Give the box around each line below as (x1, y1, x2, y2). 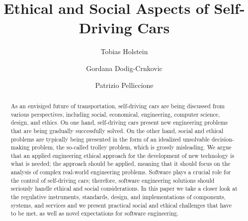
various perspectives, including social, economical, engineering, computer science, (10, 110, 220, 118)
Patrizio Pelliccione (95, 79, 154, 90)
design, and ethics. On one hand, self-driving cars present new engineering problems (10, 118, 228, 127)
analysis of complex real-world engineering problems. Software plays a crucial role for (10, 168, 231, 176)
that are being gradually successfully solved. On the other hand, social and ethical (10, 126, 224, 135)
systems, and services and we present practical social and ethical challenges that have (10, 201, 232, 209)
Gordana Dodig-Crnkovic (86, 63, 163, 73)
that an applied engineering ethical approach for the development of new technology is (10, 151, 235, 159)
